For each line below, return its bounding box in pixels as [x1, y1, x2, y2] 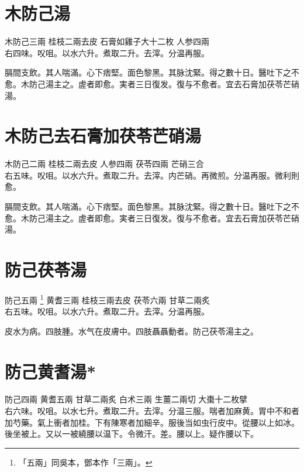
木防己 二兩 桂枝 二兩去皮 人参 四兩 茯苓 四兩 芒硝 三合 [5, 158, 204, 170]
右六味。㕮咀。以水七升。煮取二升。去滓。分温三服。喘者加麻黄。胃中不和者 [5, 405, 299, 417]
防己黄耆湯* [5, 359, 96, 383]
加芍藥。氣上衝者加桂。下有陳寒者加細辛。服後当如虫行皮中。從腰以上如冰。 [5, 416, 299, 428]
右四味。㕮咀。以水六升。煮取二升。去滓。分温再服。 [5, 46, 209, 59]
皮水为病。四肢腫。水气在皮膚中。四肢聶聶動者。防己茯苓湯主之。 [5, 324, 258, 337]
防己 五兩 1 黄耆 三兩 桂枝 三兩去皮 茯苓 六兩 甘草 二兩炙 [5, 292, 210, 306]
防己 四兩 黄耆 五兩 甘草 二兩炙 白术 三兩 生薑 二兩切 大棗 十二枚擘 [5, 393, 248, 405]
